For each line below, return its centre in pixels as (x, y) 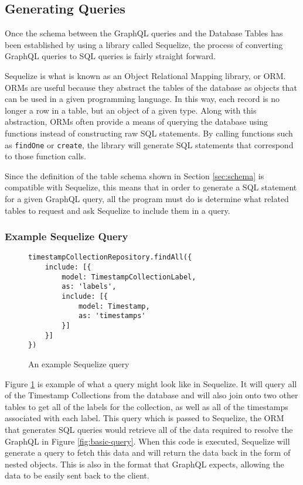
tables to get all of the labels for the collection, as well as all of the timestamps (147, 406)
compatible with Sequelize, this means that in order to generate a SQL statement (151, 187)
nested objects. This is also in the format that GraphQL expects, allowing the (144, 464)
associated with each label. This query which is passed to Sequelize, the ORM (144, 418)
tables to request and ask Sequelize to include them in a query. (118, 210)
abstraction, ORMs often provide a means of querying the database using (137, 122)
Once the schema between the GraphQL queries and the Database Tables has (144, 33)
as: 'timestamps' (112, 316)
